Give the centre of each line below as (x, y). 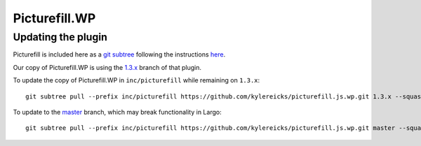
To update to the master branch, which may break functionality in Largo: (117, 112)
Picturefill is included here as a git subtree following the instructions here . (119, 54)
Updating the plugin (60, 37)
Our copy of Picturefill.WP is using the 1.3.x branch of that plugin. (107, 67)
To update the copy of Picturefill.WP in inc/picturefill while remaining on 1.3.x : (136, 80)
